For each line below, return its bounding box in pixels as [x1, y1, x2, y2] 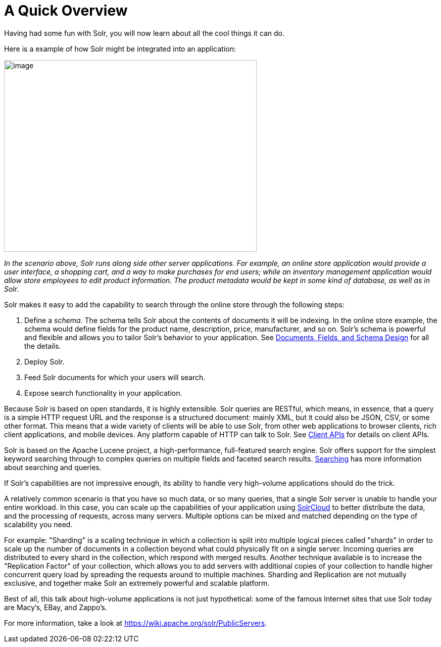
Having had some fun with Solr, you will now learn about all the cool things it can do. [4, 28, 285, 37]
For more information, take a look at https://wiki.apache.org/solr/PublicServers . [4, 618, 267, 627]
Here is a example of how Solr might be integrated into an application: [4, 44, 236, 53]
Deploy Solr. [24, 357, 65, 366]
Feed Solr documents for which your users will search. [24, 373, 206, 382]
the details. [24, 341, 61, 350]
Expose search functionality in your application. [24, 388, 182, 397]
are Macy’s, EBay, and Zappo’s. [4, 603, 107, 612]
